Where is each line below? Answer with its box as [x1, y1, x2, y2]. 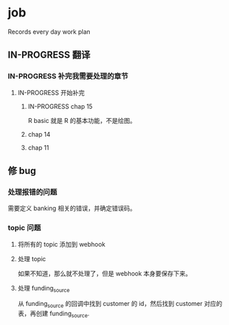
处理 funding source [17, 284, 70, 293]
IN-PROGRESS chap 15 [27, 102, 93, 111]
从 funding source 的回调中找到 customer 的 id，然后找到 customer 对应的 [17, 300, 222, 310]
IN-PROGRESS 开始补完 [17, 88, 85, 97]
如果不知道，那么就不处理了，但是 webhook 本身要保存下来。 [17, 269, 192, 278]
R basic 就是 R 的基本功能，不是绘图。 [27, 116, 136, 124]
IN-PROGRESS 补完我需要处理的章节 [8, 71, 129, 81]
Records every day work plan [8, 27, 91, 36]
